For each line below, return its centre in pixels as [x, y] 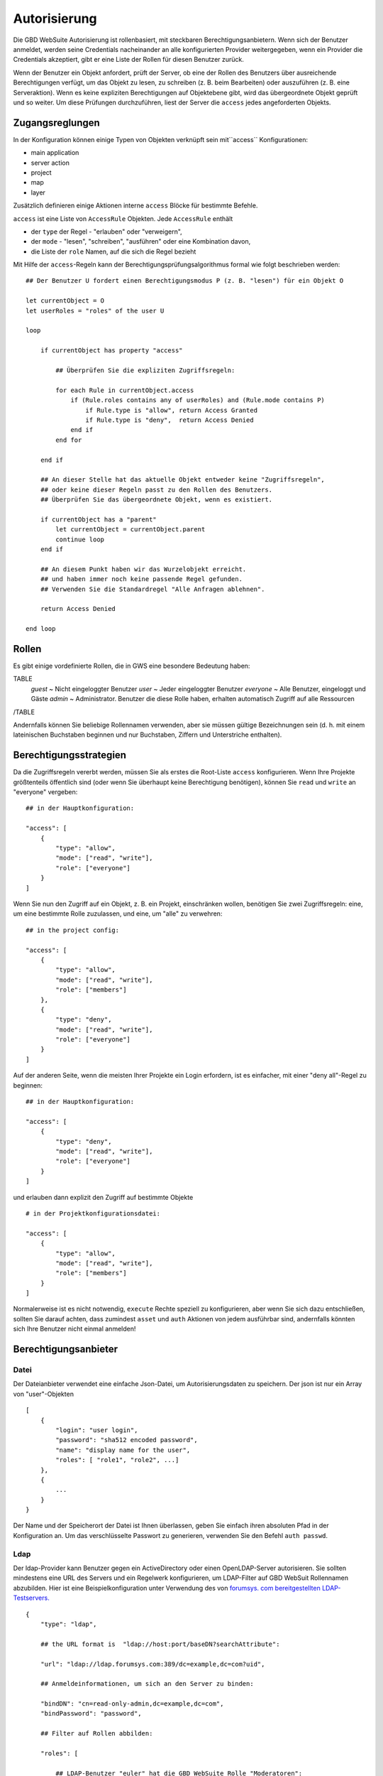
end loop [41, 629]
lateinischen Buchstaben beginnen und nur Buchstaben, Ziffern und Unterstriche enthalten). [148, 735]
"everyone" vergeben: [45, 792]
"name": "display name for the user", [123, 1450]
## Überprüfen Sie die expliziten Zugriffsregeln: [145, 370]
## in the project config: [73, 930]
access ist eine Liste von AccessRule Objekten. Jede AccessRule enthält [123, 218]
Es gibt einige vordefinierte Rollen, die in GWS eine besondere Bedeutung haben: [132, 666]
